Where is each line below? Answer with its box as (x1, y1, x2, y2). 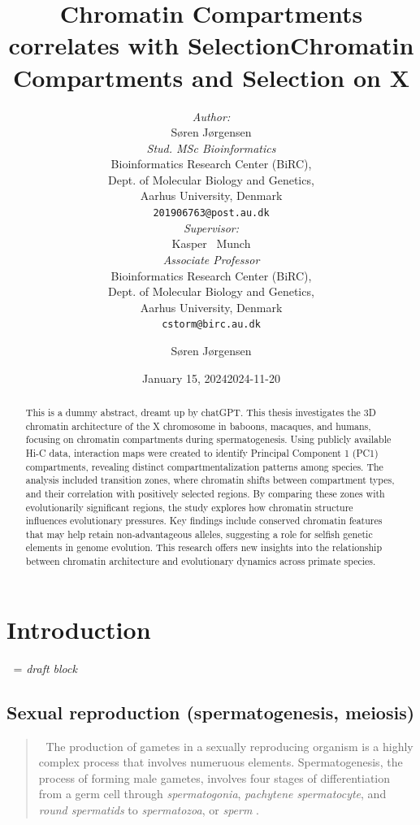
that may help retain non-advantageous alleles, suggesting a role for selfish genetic (25, 527, 373, 541)
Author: (192, 107, 231, 124)
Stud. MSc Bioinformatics (146, 139, 276, 156)
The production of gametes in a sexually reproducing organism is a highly (45, 737, 414, 754)
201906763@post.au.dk (153, 207, 270, 219)
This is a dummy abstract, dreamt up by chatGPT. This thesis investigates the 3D (25, 405, 376, 419)
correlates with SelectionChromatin (8, 28, 414, 62)
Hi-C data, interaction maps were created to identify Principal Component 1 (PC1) (25, 445, 379, 459)
